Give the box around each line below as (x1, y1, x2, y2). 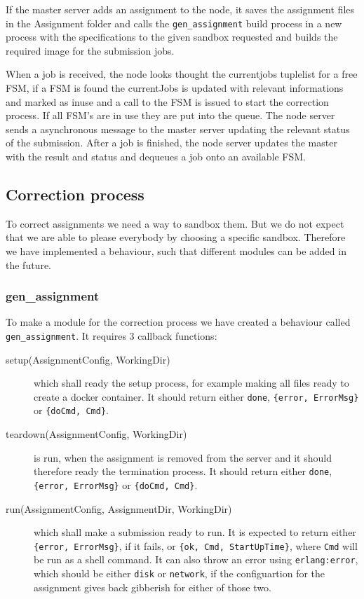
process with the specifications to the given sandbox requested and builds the (6, 29, 338, 44)
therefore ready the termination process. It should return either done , (34, 464, 332, 478)
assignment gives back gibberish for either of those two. (34, 579, 271, 594)
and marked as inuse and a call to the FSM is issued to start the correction (6, 94, 329, 109)
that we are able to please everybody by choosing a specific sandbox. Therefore (6, 230, 346, 245)
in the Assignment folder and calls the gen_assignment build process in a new (6, 15, 342, 30)
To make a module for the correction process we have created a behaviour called (6, 315, 351, 329)
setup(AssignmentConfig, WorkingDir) (6, 352, 170, 366)
